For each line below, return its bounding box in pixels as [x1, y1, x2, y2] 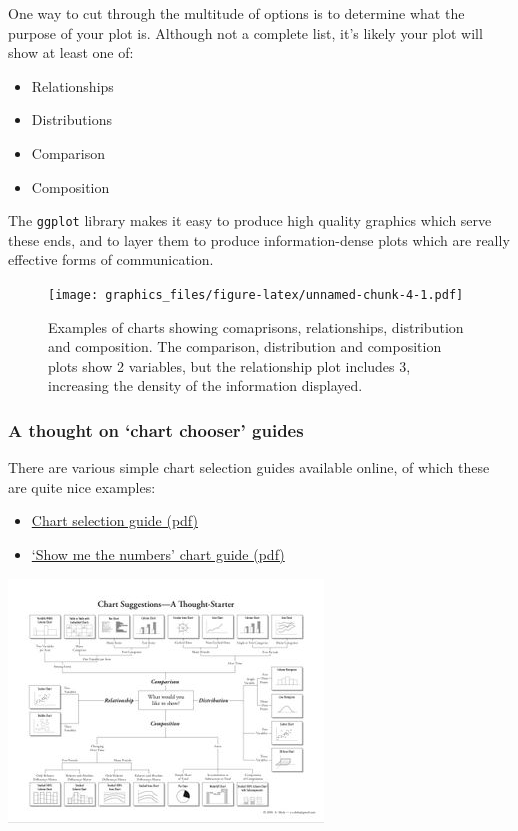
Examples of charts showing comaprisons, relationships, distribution [48, 316, 464, 337]
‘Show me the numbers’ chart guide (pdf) [31, 544, 285, 565]
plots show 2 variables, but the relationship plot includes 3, [48, 355, 411, 376]
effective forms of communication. [8, 249, 214, 270]
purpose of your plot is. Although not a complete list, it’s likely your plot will [8, 22, 483, 43]
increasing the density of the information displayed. [48, 375, 363, 396]
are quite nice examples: [8, 476, 156, 497]
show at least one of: [8, 42, 134, 63]
